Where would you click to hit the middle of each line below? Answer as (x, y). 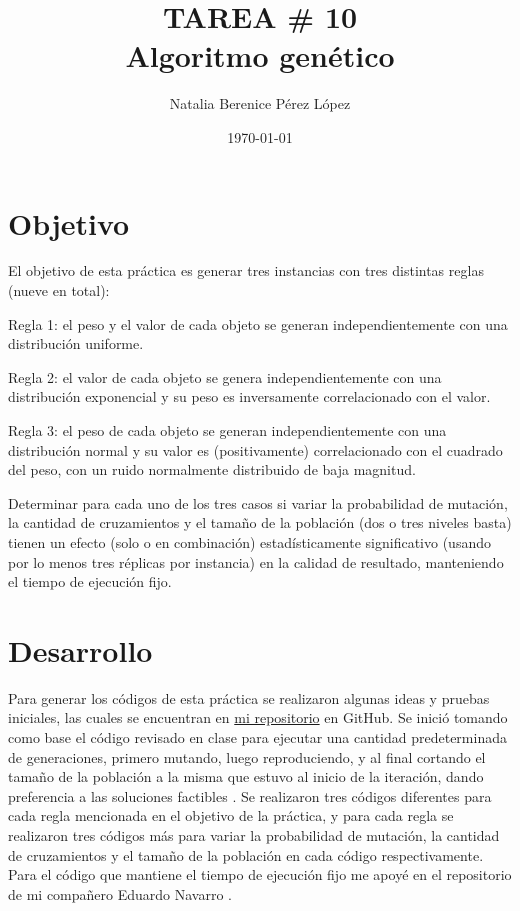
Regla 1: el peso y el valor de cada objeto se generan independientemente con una (258, 323)
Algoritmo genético (260, 55)
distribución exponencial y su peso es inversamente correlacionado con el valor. (249, 396)
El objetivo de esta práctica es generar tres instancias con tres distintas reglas (246, 270)
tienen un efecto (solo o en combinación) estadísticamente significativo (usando (249, 541)
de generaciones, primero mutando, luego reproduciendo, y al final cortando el (247, 756)
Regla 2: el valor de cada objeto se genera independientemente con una (225, 376)
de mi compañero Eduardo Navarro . (120, 893)
